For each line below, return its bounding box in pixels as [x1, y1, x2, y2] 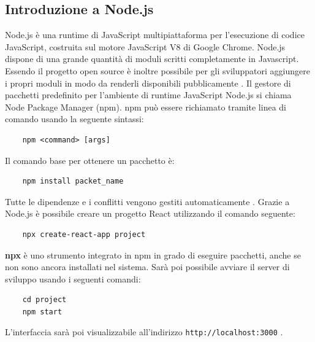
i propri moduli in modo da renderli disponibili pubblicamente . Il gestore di [5, 76, 291, 89]
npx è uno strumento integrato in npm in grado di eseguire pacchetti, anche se [5, 248, 301, 261]
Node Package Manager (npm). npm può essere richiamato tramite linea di [5, 100, 286, 113]
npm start [22, 307, 63, 316]
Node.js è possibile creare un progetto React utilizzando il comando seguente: [5, 207, 295, 220]
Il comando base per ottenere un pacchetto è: [5, 154, 175, 166]
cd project [22, 295, 67, 305]
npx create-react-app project [22, 230, 146, 239]
